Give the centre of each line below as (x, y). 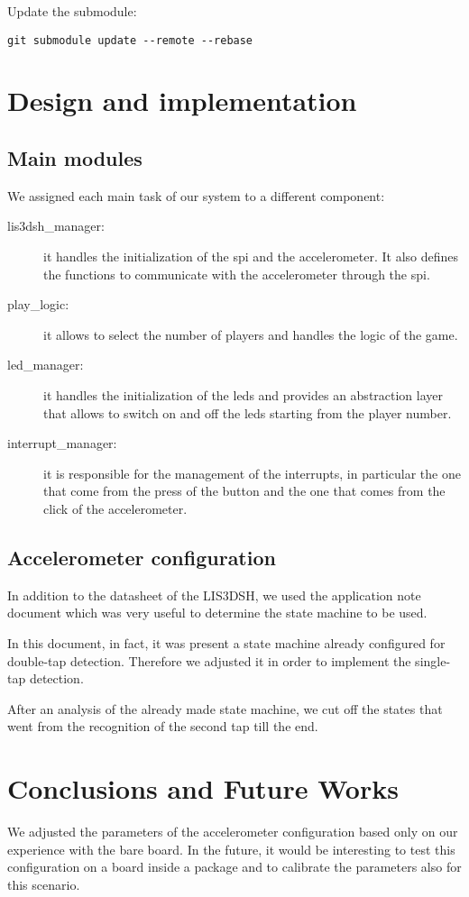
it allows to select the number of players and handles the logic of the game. (251, 334)
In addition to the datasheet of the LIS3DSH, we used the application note (214, 595)
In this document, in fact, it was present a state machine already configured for (226, 642)
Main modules (75, 158)
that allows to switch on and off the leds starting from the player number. (248, 412)
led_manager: (46, 365)
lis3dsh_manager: (56, 226)
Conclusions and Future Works (203, 788)
